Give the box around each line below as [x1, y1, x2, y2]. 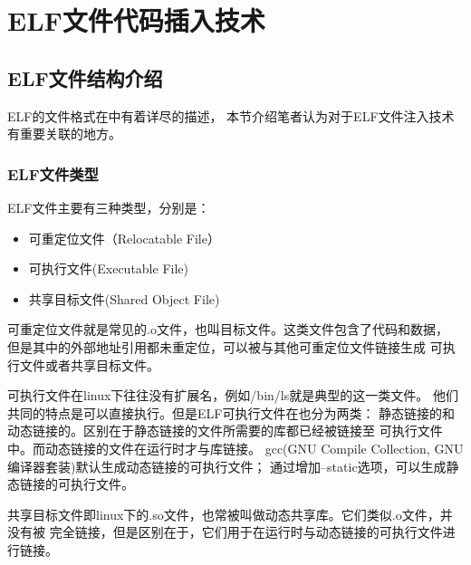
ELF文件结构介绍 [7, 63, 163, 91]
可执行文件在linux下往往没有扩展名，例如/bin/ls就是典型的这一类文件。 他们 [7, 386, 458, 405]
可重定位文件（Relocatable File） [28, 228, 220, 247]
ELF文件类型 [7, 162, 99, 185]
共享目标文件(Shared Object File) [28, 289, 220, 308]
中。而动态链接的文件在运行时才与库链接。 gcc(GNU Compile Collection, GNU [7, 438, 464, 457]
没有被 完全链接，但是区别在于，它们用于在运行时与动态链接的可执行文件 [7, 522, 443, 541]
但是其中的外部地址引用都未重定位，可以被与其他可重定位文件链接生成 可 [7, 337, 443, 356]
